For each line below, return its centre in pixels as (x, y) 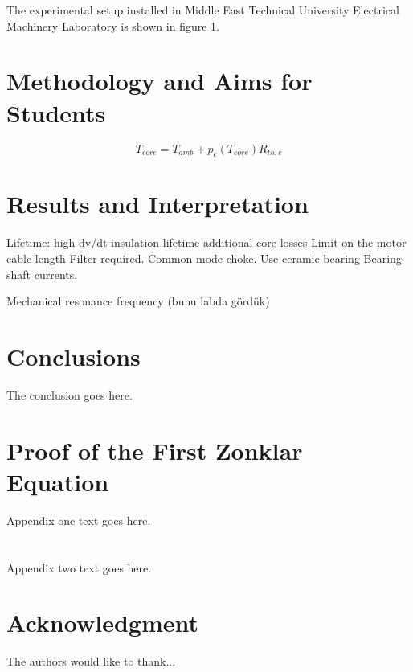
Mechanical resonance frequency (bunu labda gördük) (138, 301)
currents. (56, 274)
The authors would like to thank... (91, 661)
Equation (58, 481)
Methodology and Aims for (159, 81)
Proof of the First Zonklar (155, 450)
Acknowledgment (102, 623)
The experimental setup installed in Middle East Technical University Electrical (203, 10)
